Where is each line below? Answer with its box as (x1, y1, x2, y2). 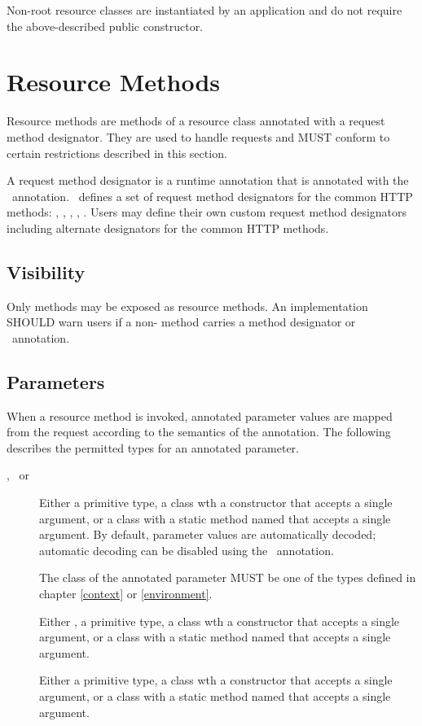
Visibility (7, 259, 86, 284)
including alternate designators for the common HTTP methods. (7, 219, 329, 236)
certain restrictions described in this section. (7, 144, 227, 161)
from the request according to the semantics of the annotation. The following (7, 423, 391, 440)
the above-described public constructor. (7, 17, 204, 34)
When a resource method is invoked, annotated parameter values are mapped (7, 407, 393, 424)
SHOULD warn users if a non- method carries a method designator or (7, 313, 356, 330)
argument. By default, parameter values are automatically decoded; (39, 526, 376, 543)
